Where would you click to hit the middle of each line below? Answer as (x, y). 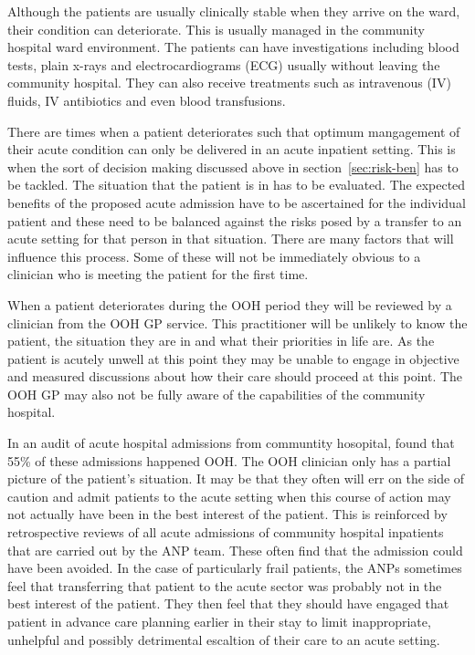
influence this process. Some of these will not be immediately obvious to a (214, 256)
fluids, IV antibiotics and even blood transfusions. (147, 100)
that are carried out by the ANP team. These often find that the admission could (235, 550)
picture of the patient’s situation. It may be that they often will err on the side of (236, 478)
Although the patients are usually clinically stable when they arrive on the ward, (234, 11)
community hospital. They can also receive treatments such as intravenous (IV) (229, 83)
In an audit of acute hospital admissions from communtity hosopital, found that (231, 443)
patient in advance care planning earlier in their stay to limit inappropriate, (219, 621)
